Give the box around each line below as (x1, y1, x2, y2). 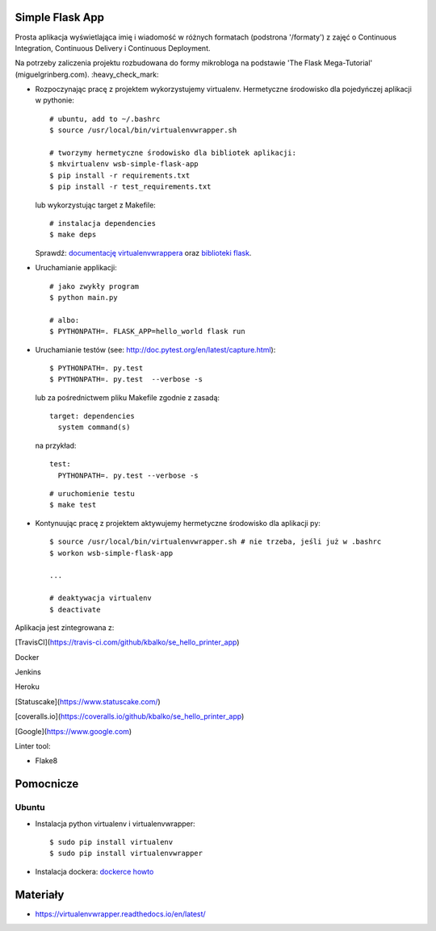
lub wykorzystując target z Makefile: (35, 200, 157, 210)
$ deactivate (49, 605, 101, 614)
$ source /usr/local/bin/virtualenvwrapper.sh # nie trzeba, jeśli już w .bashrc (49, 537, 382, 546)
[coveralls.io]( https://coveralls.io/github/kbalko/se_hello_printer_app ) (15, 712, 245, 721)
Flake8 (35, 756, 58, 766)
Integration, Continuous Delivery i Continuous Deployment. (15, 43, 211, 52)
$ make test (49, 500, 97, 510)
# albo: (49, 315, 80, 324)
